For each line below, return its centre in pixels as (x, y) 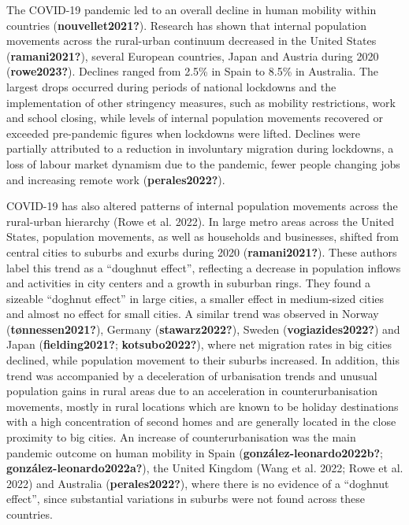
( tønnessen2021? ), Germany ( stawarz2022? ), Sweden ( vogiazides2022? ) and (203, 329)
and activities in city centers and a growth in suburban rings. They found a (189, 283)
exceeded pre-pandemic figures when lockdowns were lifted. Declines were (183, 133)
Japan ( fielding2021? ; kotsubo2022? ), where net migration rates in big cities (199, 344)
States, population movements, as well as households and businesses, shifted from (203, 237)
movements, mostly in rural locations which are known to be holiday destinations (203, 406)
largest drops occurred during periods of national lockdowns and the (171, 86)
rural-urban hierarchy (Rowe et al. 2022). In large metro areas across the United (200, 221)
